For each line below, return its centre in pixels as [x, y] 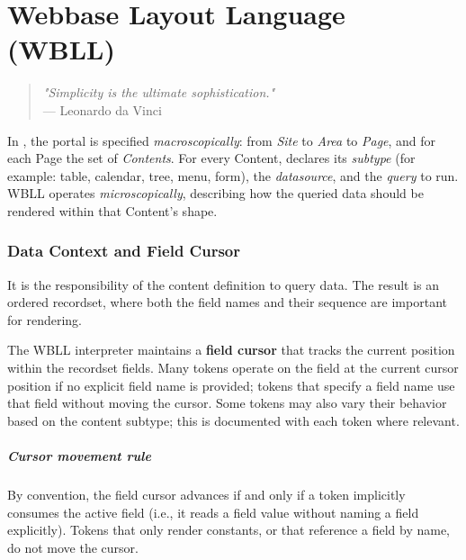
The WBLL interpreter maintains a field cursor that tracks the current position [231, 350]
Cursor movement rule [79, 456]
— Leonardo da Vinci [102, 109]
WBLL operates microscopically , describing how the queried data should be [215, 193]
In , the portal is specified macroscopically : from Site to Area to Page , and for [222, 140]
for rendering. [45, 319]
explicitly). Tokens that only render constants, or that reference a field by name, [229, 530]
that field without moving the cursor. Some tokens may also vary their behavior [227, 403]
